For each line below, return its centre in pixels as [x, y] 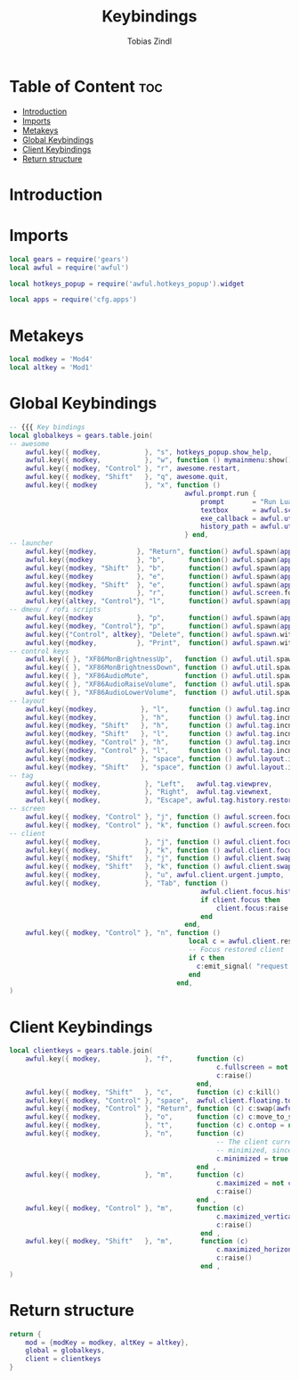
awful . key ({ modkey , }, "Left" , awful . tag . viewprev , [149, 784]
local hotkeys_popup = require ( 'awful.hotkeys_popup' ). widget [127, 284]
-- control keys [39, 651]
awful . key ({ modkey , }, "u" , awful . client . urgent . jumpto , [155, 875]
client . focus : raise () [256, 908]
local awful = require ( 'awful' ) [69, 268]
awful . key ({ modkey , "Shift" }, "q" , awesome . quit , [127, 477]
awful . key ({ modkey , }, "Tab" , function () [127, 884]
